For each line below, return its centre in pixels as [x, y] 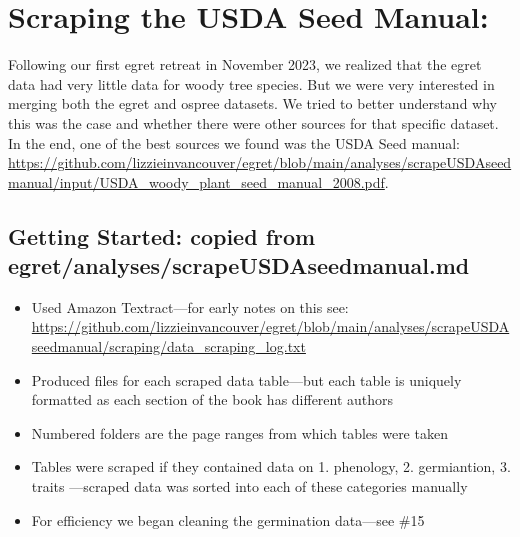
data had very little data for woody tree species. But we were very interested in [251, 83]
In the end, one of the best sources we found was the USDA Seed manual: [234, 142]
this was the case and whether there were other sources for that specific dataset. [253, 122]
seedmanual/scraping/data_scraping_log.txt [168, 346]
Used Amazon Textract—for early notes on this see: [190, 306]
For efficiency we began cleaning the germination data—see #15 [228, 519]
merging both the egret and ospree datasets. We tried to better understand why [252, 103]
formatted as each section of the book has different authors [212, 399]
